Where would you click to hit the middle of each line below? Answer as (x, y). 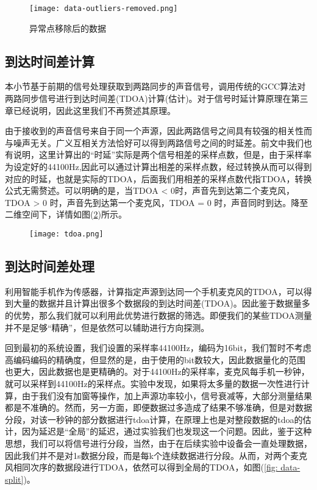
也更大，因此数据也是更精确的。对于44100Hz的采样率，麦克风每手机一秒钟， (157, 371)
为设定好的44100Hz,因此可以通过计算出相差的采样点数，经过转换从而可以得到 (158, 167)
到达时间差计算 (50, 61)
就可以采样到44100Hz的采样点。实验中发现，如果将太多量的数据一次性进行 (153, 383)
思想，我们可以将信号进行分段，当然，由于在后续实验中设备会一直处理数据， (158, 443)
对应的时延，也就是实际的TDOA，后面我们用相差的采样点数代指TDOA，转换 (158, 178)
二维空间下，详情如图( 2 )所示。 (66, 214)
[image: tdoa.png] (66, 234)
